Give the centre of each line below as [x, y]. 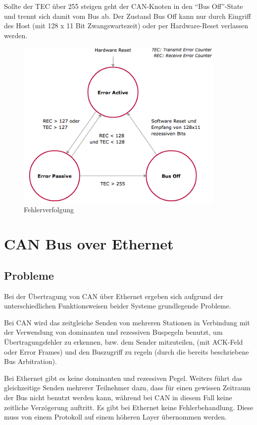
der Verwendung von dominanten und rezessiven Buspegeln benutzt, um [113, 332]
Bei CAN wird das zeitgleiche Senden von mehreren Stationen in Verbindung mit [127, 322]
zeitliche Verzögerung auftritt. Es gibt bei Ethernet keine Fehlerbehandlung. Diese [129, 407]
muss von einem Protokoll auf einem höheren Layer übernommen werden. [115, 417]
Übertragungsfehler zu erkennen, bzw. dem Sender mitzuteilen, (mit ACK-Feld [124, 342]
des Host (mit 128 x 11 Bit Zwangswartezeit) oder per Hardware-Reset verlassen [126, 26]
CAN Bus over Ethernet [89, 244]
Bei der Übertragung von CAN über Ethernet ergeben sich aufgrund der [114, 296]
